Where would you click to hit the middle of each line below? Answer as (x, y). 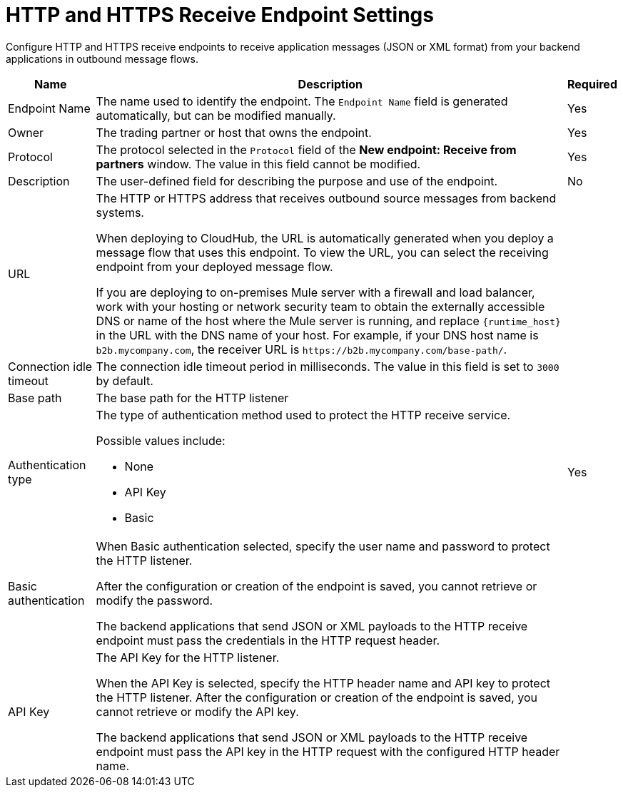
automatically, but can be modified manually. (216, 115)
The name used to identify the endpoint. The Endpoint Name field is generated (302, 101)
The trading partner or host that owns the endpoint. (234, 132)
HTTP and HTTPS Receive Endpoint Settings (220, 15)
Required (592, 84)
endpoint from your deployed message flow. (214, 266)
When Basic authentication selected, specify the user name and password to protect (323, 546)
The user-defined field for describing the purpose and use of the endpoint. (297, 181)
